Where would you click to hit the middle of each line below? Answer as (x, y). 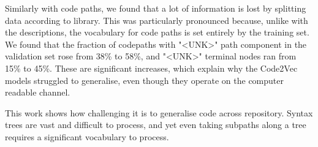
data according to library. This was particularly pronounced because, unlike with (157, 20)
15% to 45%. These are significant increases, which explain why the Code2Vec (151, 68)
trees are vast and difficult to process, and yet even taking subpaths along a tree (156, 125)
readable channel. (38, 92)
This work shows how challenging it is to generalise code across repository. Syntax (159, 112)
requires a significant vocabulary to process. (87, 136)
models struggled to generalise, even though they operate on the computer (144, 80)
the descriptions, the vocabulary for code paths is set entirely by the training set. (157, 32)
